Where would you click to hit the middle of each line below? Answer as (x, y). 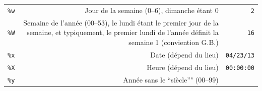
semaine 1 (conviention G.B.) (174, 42)
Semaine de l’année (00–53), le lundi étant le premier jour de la (121, 22)
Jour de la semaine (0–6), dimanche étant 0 (152, 10)
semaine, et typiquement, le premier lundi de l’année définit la (123, 32)
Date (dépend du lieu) (184, 54)
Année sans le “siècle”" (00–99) (171, 79)
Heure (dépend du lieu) (183, 67)
